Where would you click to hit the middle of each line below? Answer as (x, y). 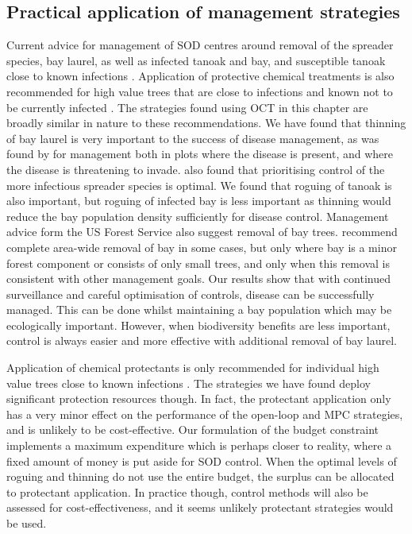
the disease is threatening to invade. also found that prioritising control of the (196, 169)
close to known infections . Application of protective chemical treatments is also (200, 76)
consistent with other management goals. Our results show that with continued (198, 279)
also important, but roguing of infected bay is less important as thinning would (199, 201)
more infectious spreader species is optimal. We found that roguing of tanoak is (199, 185)
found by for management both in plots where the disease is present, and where (200, 154)
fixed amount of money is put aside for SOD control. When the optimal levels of (202, 460)
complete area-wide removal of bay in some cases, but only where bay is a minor (202, 247)
